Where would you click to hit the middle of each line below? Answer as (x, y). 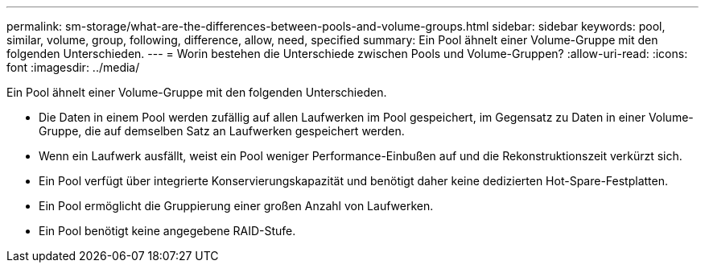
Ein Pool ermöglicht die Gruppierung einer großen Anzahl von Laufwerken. (236, 206)
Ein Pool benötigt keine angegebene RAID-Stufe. (167, 231)
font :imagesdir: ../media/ (73, 67)
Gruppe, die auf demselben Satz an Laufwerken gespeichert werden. (222, 131)
